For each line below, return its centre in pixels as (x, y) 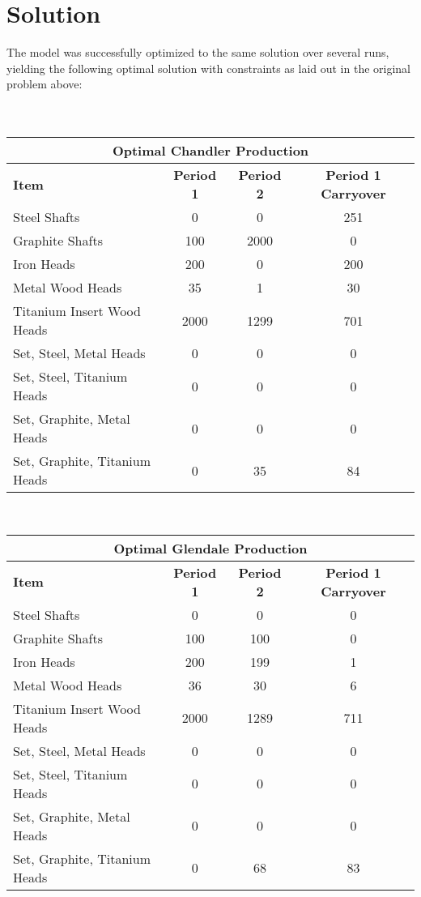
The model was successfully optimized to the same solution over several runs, (198, 52)
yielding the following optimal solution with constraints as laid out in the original (208, 68)
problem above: (45, 84)
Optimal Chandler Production (210, 151)
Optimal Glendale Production (210, 548)
